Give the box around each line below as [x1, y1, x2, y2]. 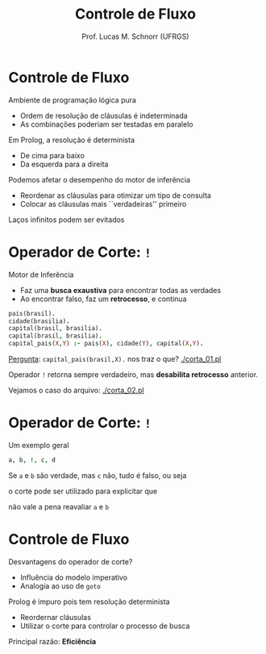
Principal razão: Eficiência [8, 636, 97, 646]
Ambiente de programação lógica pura [8, 94, 137, 105]
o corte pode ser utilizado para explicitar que [8, 486, 158, 496]
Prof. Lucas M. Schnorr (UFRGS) [81, 31, 189, 41]
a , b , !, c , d [8, 455, 56, 464]
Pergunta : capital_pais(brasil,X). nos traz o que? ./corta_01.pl [8, 354, 222, 363]
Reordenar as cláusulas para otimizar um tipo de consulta [19, 191, 212, 200]
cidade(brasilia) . [8, 317, 70, 325]
